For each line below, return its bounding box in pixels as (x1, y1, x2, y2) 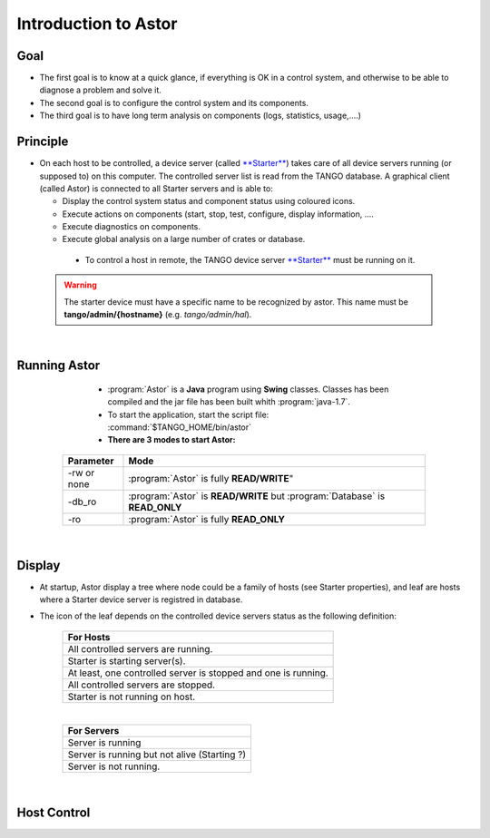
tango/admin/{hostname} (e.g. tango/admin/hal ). (64, 309, 252, 320)
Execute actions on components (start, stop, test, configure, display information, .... (62, 209, 374, 219)
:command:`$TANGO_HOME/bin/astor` (107, 422, 252, 433)
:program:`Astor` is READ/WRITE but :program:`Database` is (128, 490, 386, 502)
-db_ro (67, 495, 97, 508)
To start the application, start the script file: (107, 409, 269, 420)
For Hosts (67, 630, 111, 643)
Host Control (16, 805, 91, 821)
